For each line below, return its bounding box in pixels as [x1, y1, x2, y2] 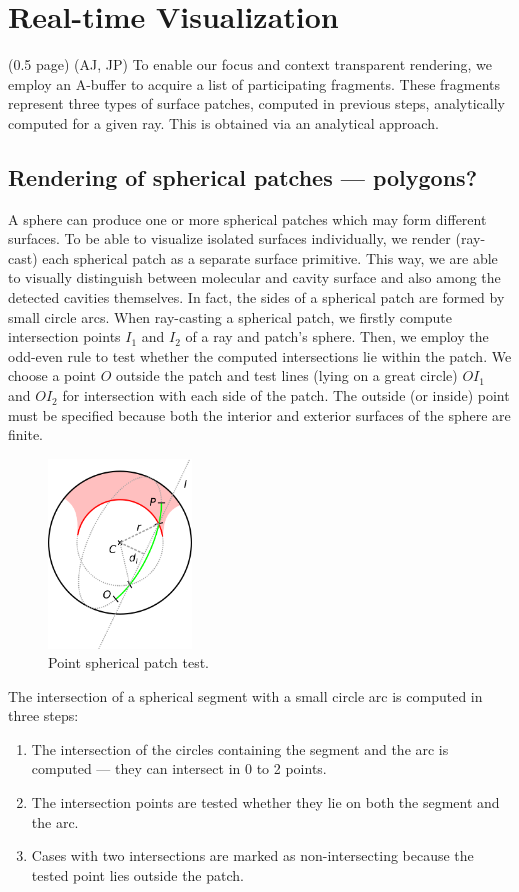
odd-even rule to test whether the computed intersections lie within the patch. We [8, 345, 512, 366]
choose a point [8, 365, 96, 386]
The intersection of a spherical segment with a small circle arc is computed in [8, 685, 483, 706]
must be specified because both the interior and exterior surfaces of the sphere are [8, 404, 511, 425]
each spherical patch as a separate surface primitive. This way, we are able [42, 247, 498, 268]
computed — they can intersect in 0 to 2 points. [31, 758, 327, 779]
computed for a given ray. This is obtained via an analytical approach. [8, 112, 439, 133]
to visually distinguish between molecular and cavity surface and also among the [8, 267, 501, 288]
